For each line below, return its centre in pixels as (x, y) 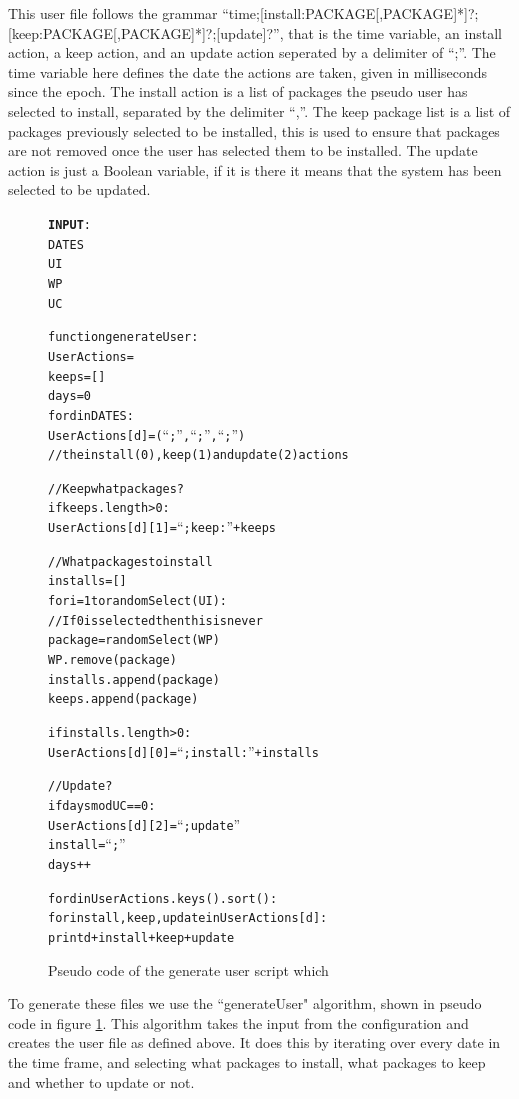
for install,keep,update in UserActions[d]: (188, 918)
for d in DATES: (91, 415)
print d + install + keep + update (141, 937)
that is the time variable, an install (395, 32)
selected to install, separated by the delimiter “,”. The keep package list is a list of (259, 110)
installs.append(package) (134, 679)
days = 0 (69, 396)
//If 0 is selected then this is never (155, 620)
